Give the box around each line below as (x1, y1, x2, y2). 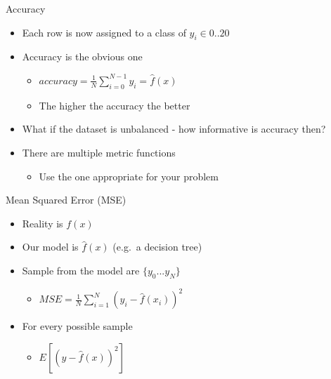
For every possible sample (22, 319, 133, 333)
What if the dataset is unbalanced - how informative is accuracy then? (22, 121, 326, 136)
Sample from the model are (22, 262, 140, 277)
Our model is (22, 239, 79, 254)
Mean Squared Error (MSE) (6, 192, 126, 207)
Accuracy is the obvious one (22, 49, 143, 64)
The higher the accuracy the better (39, 98, 190, 112)
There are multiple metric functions (22, 145, 176, 159)
